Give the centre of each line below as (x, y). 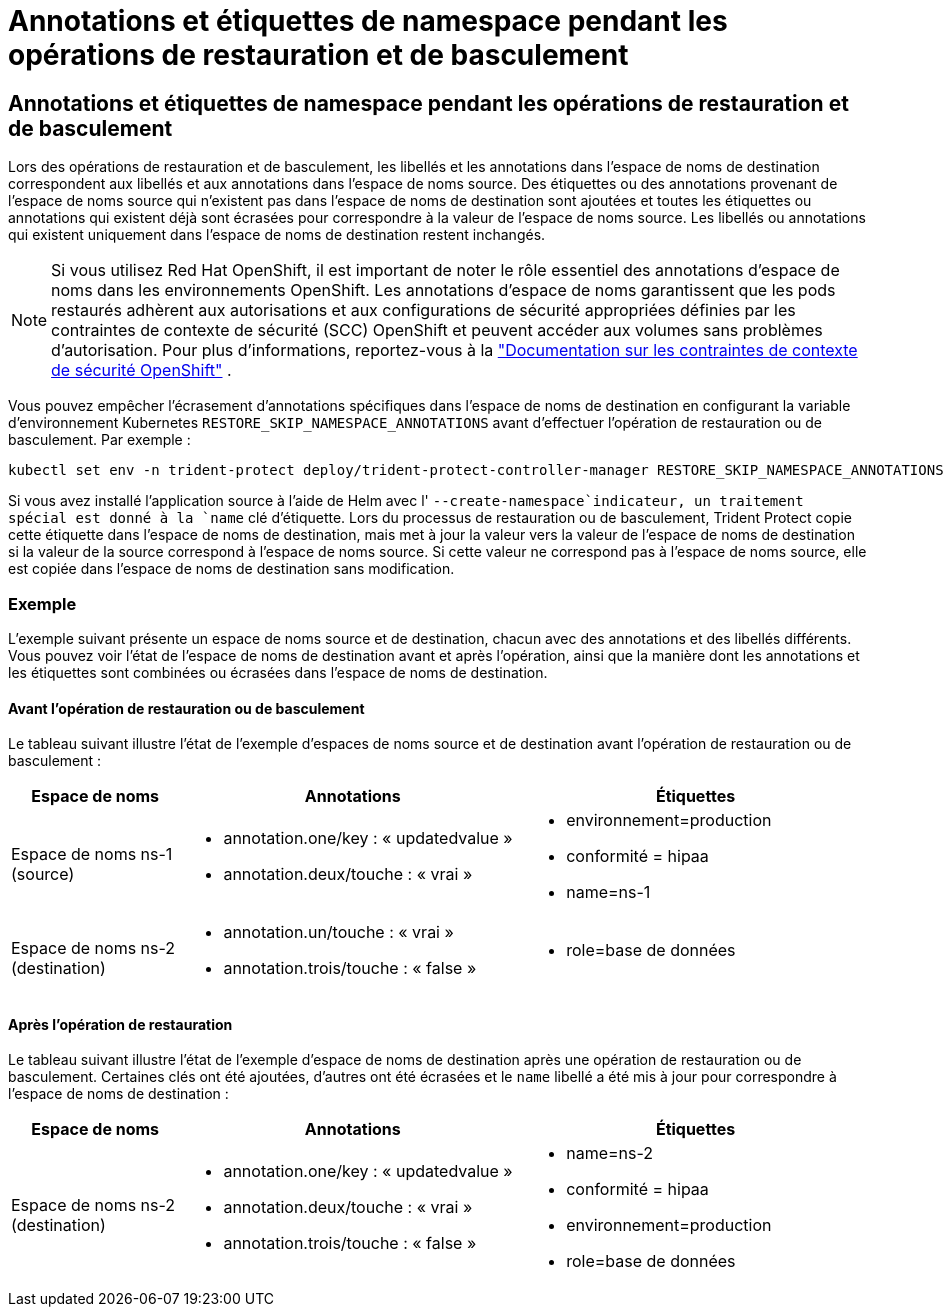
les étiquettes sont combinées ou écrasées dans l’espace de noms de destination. (278, 672)
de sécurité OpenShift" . (141, 370)
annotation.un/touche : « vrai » (338, 932)
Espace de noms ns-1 (92, 854)
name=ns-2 (610, 1153)
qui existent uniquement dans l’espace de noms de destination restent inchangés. (277, 235)
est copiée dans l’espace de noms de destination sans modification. (231, 569)
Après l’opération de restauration (120, 1024)
